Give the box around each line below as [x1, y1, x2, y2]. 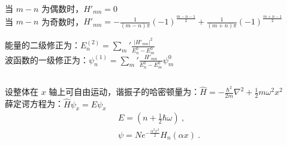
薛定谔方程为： [5, 97, 64, 110]
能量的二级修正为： [5, 39, 80, 51]
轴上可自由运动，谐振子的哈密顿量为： [49, 85, 200, 98]
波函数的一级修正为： [5, 53, 89, 66]
